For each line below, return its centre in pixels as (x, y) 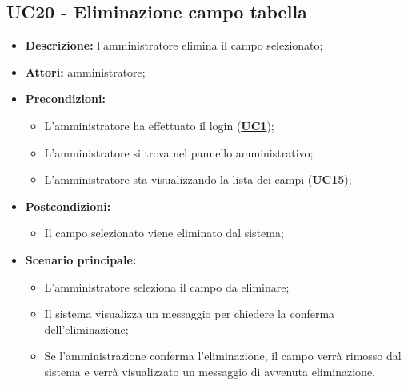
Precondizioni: (65, 99)
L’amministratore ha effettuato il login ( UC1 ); (159, 125)
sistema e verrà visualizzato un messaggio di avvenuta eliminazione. (210, 371)
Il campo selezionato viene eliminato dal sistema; (164, 233)
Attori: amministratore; (85, 71)
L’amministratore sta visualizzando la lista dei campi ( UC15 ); (198, 179)
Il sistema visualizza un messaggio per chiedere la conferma (190, 314)
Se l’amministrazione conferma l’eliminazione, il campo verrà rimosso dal (223, 356)
